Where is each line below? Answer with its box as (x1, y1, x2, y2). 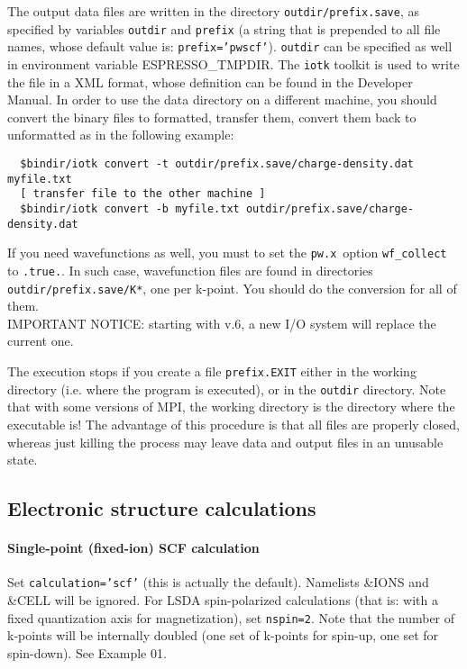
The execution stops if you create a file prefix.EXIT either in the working (7, 362, 417, 381)
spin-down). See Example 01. (7, 643, 167, 662)
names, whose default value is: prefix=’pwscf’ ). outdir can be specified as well (7, 37, 453, 56)
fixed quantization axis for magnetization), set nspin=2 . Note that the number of (7, 608, 455, 627)
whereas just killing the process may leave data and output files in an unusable (7, 432, 444, 451)
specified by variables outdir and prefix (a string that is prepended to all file (7, 19, 441, 38)
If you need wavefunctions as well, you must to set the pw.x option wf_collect (7, 243, 447, 262)
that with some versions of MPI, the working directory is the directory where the (7, 397, 455, 416)
